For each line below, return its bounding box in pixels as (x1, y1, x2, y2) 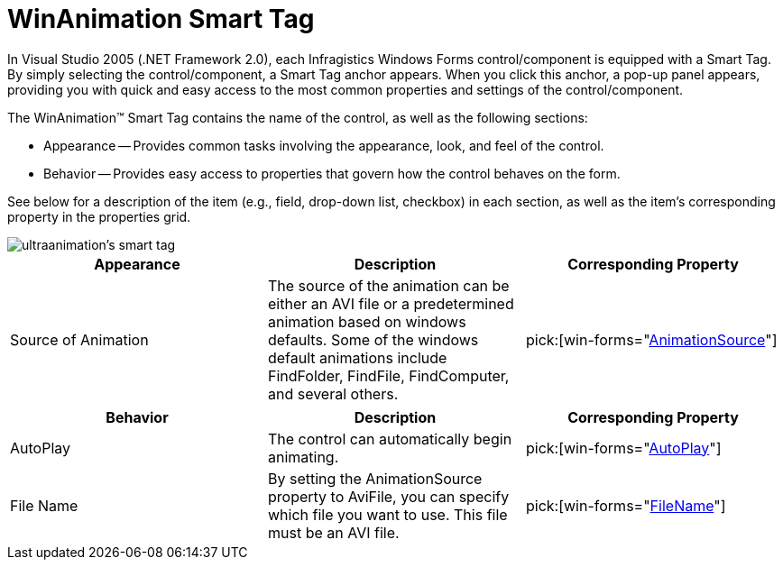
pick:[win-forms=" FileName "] (525, 496, 726, 515)
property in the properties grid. (7, 208, 191, 224)
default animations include (267, 348, 447, 367)
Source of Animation (10, 330, 149, 349)
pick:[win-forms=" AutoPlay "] (525, 438, 722, 457)
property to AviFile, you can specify (267, 487, 510, 506)
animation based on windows (267, 312, 466, 331)
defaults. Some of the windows (267, 330, 479, 349)
